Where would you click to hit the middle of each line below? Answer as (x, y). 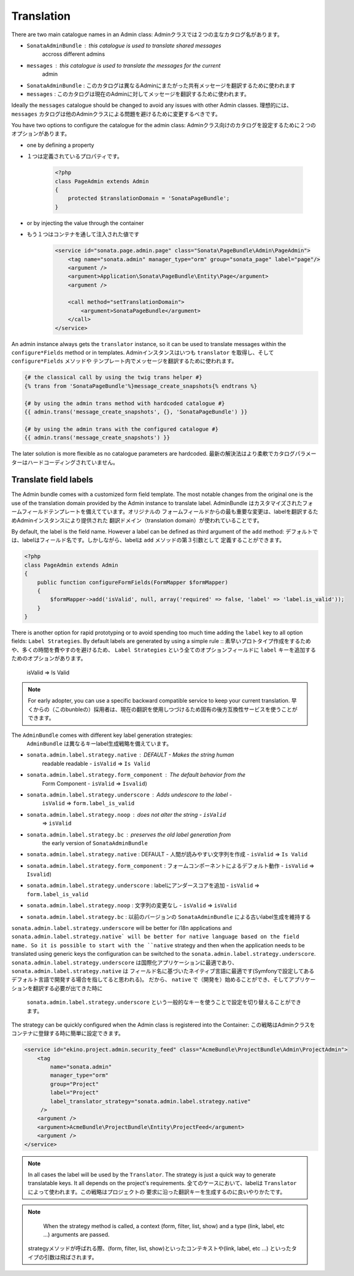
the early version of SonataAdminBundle (95, 843)
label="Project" (75, 1093)
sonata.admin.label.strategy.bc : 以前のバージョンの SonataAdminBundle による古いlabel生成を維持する (169, 916)
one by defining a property (60, 145)
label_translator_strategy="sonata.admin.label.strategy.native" (150, 1101)
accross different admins (74, 54)
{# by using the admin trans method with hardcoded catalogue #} (125, 403)
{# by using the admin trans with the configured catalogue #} (121, 429)
